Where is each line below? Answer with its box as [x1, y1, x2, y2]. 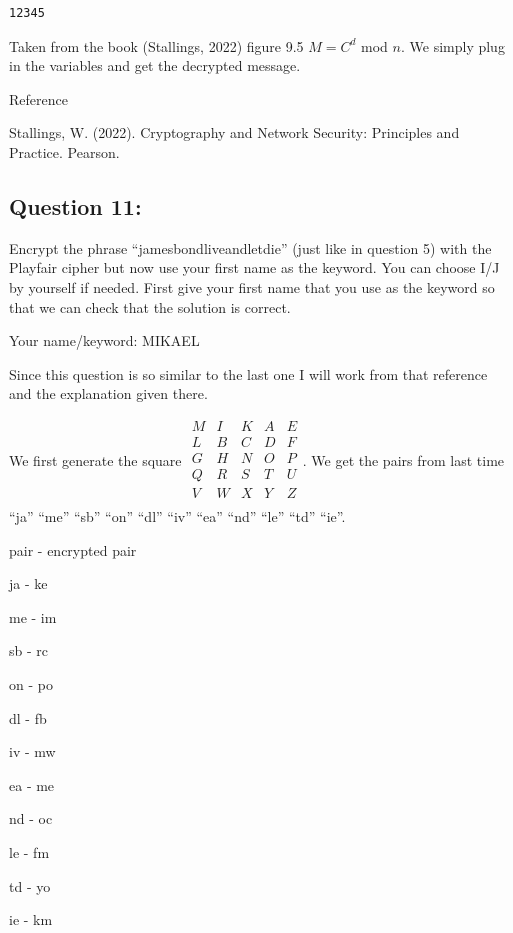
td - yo [9, 875, 51, 896]
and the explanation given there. [9, 383, 208, 404]
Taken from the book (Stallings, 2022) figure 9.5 [9, 35, 304, 56]
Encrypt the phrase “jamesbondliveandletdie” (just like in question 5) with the [9, 237, 492, 258]
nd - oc [9, 808, 53, 829]
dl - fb [9, 707, 47, 728]
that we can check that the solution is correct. [9, 296, 291, 317]
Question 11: [9, 190, 142, 221]
